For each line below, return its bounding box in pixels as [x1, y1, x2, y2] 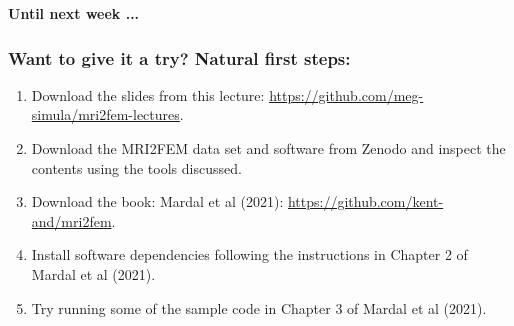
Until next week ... [8, 3, 140, 23]
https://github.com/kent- [287, 191, 444, 212]
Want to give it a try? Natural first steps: [8, 45, 351, 70]
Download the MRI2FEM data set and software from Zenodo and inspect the [31, 138, 506, 158]
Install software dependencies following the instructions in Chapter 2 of [31, 244, 468, 265]
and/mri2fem [31, 210, 112, 231]
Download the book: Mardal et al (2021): [31, 191, 284, 212]
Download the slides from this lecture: [31, 84, 265, 105]
